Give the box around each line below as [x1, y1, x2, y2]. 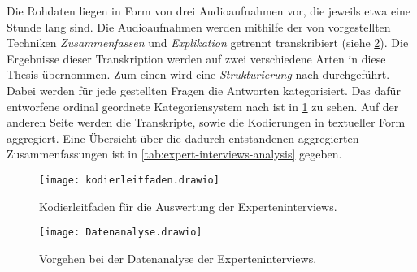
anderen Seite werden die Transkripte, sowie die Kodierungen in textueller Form [7, 114, 406, 131]
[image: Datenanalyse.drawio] [39, 227, 202, 239]
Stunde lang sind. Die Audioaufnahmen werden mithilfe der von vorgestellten [7, 18, 391, 35]
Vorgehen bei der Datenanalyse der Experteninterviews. [39, 249, 317, 266]
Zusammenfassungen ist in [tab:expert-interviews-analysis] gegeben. [7, 145, 342, 162]
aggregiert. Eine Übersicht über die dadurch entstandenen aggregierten [7, 129, 359, 146]
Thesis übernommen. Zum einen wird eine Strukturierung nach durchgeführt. [7, 66, 390, 83]
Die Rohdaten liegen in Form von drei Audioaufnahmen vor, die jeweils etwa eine [7, 2, 410, 19]
